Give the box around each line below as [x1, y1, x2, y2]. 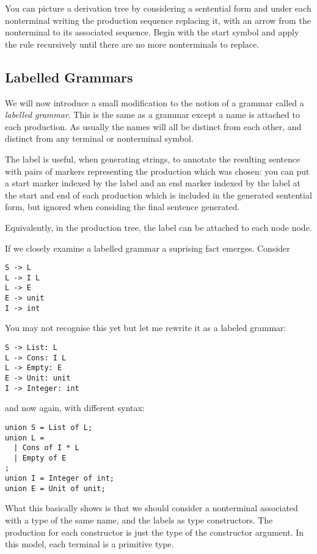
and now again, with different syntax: [5, 401, 145, 414]
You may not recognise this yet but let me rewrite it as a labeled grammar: [5, 321, 286, 334]
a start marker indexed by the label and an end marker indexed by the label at [5, 177, 301, 189]
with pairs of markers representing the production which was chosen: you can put [5, 164, 310, 177]
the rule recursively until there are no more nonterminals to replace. [5, 37, 260, 50]
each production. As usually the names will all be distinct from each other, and [5, 120, 302, 133]
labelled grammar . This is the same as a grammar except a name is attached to [5, 108, 300, 121]
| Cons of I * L [13, 443, 79, 453]
